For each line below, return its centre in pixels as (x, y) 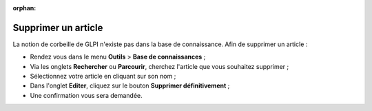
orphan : (24, 8)
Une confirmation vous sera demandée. (86, 95)
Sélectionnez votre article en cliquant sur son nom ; (103, 77)
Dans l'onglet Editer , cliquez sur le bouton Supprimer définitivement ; (130, 85)
